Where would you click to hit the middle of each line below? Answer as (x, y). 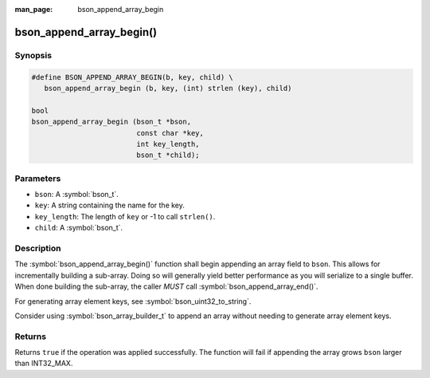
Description (38, 248)
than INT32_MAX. (44, 364)
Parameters (38, 178)
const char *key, (170, 133)
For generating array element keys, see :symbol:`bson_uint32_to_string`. (133, 301)
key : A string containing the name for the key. (109, 205)
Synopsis (33, 55)
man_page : (34, 9)
